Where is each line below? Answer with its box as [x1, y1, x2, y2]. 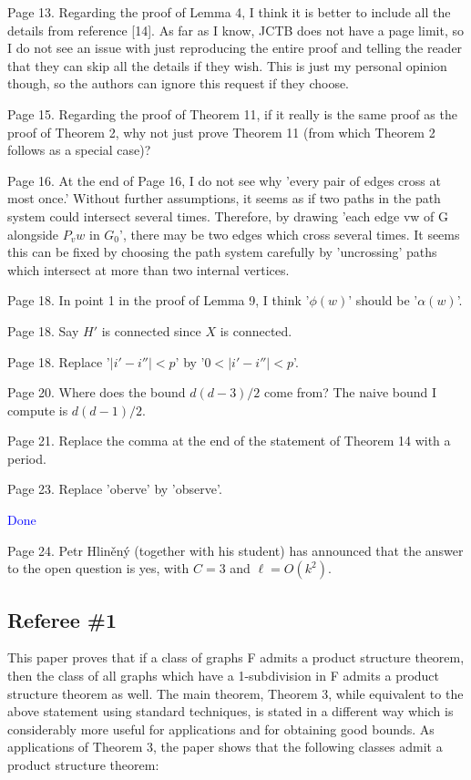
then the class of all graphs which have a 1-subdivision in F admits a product [7, 666, 440, 685]
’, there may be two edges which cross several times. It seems [119, 224, 460, 243]
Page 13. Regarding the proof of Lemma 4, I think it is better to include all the [7, 3, 451, 21]
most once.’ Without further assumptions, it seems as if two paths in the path [7, 189, 441, 208]
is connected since [101, 321, 201, 340]
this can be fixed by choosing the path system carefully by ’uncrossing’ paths [7, 242, 437, 262]
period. [7, 448, 46, 467]
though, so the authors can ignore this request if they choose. [7, 74, 350, 93]
